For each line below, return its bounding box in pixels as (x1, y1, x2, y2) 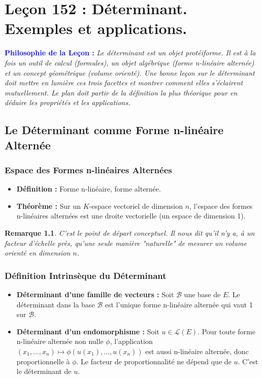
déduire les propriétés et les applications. (5, 97, 130, 108)
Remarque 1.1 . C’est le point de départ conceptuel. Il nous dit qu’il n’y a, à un (5, 228, 255, 238)
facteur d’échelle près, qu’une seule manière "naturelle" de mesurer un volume (5, 237, 247, 248)
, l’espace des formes (189, 200, 253, 211)
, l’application (110, 336, 153, 346)
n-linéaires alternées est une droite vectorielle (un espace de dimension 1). (16, 210, 246, 221)
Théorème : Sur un (16, 200, 81, 211)
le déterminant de (16, 366, 72, 376)
